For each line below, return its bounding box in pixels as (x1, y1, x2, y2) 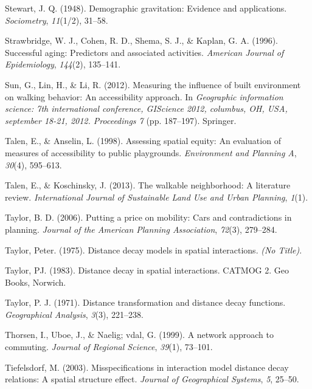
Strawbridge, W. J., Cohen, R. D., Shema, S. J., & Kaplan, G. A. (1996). (5, 34, 279, 47)
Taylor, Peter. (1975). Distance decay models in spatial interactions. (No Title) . (5, 243, 302, 256)
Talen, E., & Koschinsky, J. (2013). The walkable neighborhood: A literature (5, 179, 291, 191)
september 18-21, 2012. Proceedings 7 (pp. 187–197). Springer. (5, 114, 237, 126)
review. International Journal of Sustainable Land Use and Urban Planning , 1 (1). (5, 190, 308, 203)
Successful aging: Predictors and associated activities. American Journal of (5, 46, 284, 58)
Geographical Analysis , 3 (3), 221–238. (5, 308, 144, 320)
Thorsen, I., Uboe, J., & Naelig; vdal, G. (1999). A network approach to (5, 328, 274, 341)
